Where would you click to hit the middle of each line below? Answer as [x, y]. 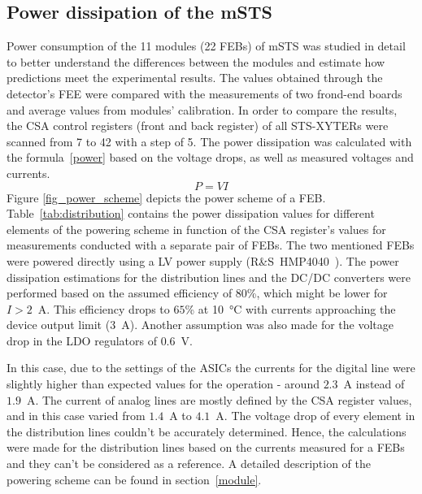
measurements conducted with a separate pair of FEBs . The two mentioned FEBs [211, 245]
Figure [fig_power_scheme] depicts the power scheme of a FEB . [166, 197]
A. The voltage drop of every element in [315, 416]
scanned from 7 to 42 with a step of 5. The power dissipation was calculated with [209, 141]
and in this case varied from [76, 416]
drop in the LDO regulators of [82, 340]
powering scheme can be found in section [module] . [134, 479]
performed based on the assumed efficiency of [120, 293]
